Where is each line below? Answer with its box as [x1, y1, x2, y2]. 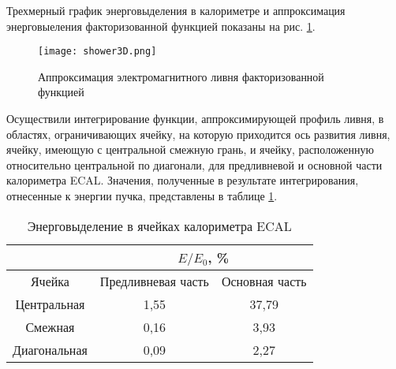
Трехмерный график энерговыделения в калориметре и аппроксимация [6, 2, 346, 18]
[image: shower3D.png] [38, 46, 157, 58]
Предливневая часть [99, 271, 209, 290]
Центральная [15, 294, 85, 313]
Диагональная [13, 340, 88, 359]
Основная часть [221, 271, 307, 290]
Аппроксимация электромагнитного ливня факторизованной [38, 68, 324, 84]
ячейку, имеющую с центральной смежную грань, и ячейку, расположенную [6, 141, 374, 158]
